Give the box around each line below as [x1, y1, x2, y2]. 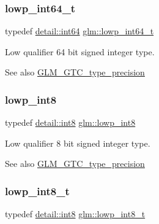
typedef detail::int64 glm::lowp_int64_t [5, 25, 154, 37]
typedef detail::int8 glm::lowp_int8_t [5, 207, 146, 220]
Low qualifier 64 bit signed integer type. [5, 45, 155, 58]
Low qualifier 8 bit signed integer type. [5, 136, 150, 149]
